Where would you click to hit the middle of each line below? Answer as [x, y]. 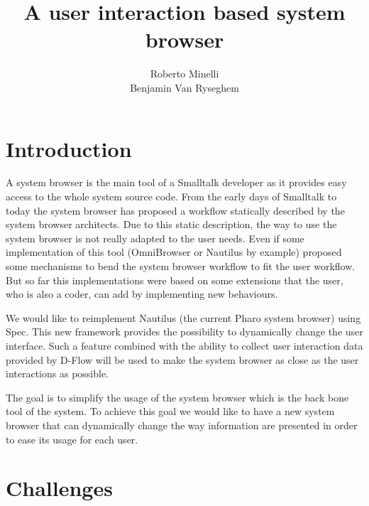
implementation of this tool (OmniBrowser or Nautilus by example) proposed [174, 252]
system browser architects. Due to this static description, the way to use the [171, 224]
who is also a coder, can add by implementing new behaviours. [142, 294]
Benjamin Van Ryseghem [184, 87]
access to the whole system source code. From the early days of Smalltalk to [171, 197]
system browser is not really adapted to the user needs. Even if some [155, 238]
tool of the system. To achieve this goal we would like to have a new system [170, 411]
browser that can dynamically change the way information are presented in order [182, 425]
